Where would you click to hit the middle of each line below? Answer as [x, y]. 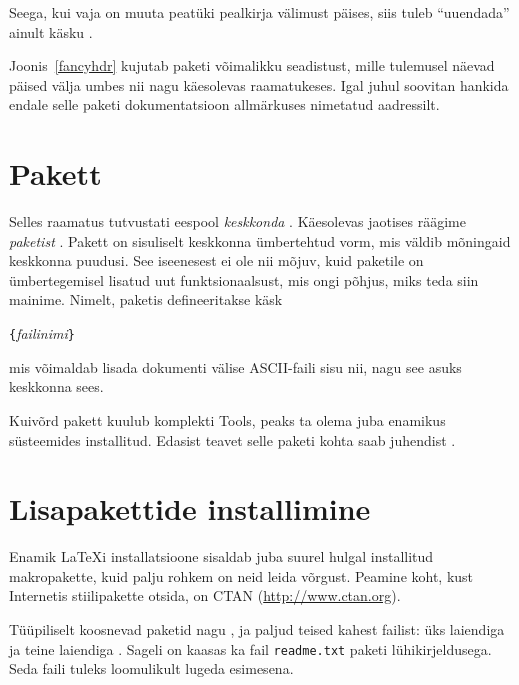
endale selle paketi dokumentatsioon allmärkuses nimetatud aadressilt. [224, 104]
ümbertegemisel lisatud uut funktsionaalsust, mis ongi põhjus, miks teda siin [244, 279]
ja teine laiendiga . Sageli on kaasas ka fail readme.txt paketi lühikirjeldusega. [250, 648]
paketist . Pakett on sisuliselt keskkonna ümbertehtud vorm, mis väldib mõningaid [260, 240]
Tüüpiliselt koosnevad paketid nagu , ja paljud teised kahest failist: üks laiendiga [257, 629]
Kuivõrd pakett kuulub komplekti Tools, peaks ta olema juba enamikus [227, 419]
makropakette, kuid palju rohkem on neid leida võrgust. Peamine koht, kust [241, 575]
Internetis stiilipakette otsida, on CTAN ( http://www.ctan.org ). [205, 595]
